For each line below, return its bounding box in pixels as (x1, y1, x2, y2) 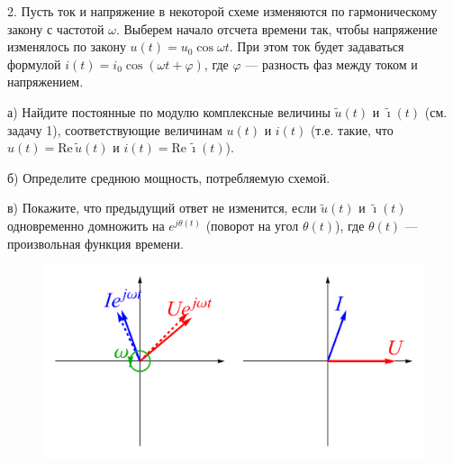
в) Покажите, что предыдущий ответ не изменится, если (7, 198, 317, 217)
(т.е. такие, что (310, 120, 394, 139)
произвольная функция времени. (7, 233, 184, 252)
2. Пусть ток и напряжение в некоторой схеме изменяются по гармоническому (7, 2, 438, 20)
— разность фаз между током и (245, 54, 418, 73)
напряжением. (7, 72, 84, 91)
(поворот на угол (205, 215, 299, 234)
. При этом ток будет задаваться (229, 37, 404, 56)
